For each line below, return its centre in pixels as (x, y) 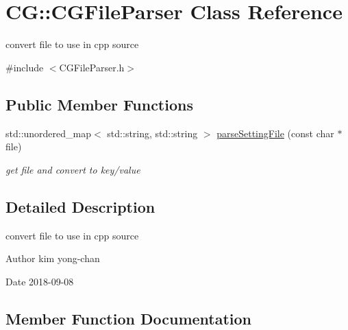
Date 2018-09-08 (40, 281)
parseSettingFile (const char (275, 133)
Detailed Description (80, 206)
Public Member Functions (99, 104)
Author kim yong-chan (53, 258)
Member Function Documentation (129, 318)
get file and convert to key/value (73, 169)
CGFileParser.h (92, 67)
